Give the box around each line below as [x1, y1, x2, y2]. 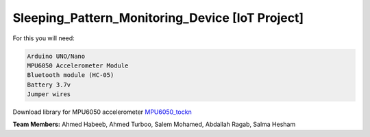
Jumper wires [27, 91, 71, 98]
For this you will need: [12, 34, 75, 42]
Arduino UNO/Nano [27, 52, 86, 60]
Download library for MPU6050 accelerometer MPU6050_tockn [12, 108, 192, 116]
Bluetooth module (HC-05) [27, 72, 114, 79]
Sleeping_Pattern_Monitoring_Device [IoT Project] [12, 10, 304, 25]
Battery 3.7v [27, 80, 71, 89]
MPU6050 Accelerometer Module [27, 61, 129, 70]
